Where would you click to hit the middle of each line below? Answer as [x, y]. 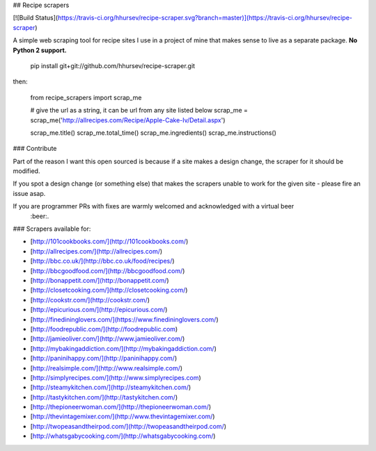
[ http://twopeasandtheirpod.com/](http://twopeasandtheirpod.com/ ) [128, 426]
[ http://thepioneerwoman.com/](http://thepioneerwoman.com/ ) [121, 407]
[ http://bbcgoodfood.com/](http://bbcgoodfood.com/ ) [108, 270]
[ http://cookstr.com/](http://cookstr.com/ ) [90, 300]
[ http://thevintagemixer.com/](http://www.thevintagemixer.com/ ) [123, 416]
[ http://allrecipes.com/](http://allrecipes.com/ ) [96, 251]
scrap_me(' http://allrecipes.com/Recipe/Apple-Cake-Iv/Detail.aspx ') [128, 120]
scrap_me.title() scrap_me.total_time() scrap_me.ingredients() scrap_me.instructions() [153, 133]
